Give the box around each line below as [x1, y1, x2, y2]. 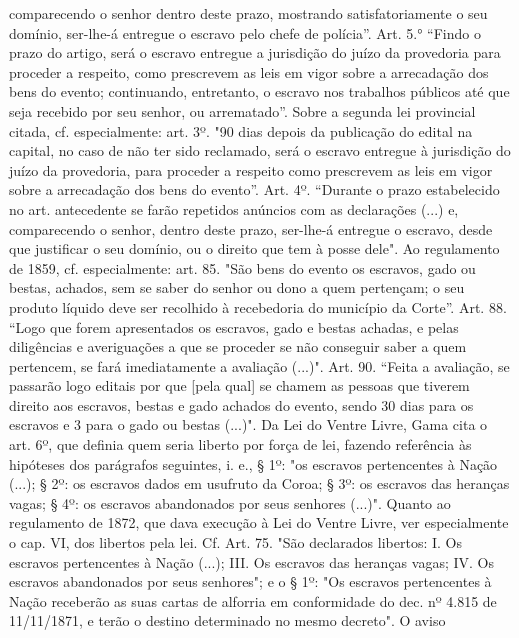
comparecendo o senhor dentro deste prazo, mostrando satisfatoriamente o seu [9, 3, 488, 23]
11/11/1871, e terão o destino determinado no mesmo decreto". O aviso [9, 610, 446, 631]
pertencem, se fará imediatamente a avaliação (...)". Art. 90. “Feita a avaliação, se [9, 355, 510, 376]
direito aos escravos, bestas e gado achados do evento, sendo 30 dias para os [9, 394, 474, 415]
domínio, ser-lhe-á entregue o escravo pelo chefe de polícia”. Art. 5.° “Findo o [9, 22, 481, 43]
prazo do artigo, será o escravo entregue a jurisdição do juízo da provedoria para [9, 42, 501, 63]
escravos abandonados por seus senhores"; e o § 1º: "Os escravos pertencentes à [9, 571, 492, 592]
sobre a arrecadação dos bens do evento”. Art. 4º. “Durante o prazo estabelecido [9, 179, 500, 200]
